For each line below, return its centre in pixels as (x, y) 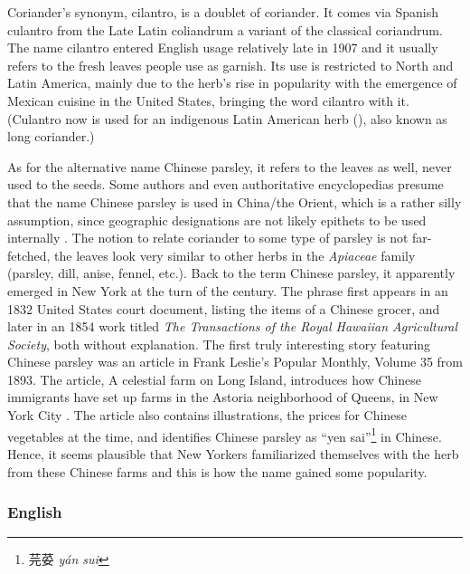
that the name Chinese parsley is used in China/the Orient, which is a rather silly (235, 201)
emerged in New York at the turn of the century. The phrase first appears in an (228, 290)
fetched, (29, 255)
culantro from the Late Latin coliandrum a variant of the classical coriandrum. (225, 29)
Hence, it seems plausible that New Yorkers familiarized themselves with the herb (233, 453)
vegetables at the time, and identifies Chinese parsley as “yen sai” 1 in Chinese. (225, 435)
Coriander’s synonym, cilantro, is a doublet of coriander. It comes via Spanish (223, 12)
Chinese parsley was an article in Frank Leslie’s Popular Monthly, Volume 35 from (235, 362)
